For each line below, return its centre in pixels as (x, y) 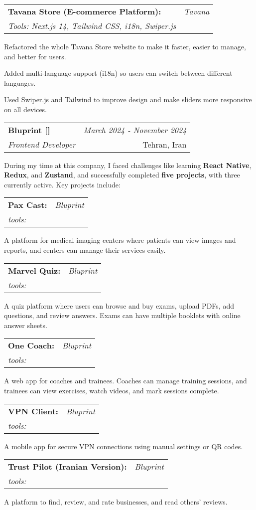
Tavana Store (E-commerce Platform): (85, 11)
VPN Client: (33, 411)
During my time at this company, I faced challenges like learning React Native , (128, 165)
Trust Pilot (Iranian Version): (67, 467)
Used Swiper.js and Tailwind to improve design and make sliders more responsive (128, 99)
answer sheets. (26, 325)
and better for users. (35, 56)
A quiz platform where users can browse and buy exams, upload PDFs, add (119, 305)
